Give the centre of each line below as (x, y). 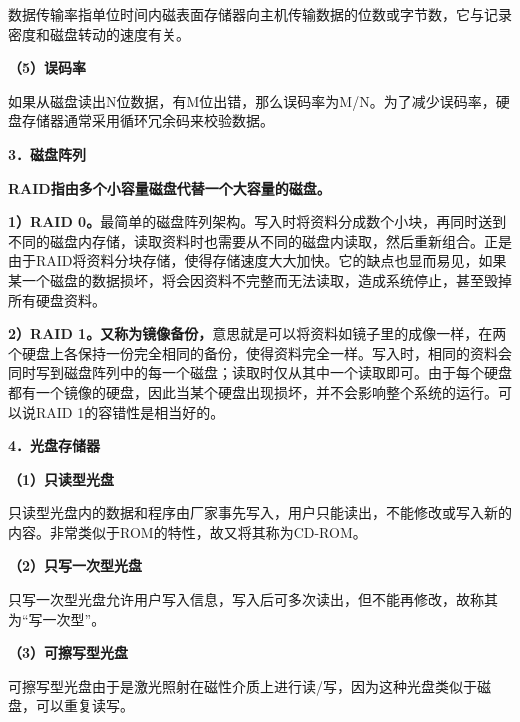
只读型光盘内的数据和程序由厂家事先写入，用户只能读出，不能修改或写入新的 (260, 512)
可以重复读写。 (84, 705)
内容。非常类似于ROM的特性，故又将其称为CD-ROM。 (187, 531)
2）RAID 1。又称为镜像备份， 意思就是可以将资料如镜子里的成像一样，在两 (257, 333)
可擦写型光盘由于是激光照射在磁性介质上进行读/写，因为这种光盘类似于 (242, 685)
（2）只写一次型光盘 (75, 565)
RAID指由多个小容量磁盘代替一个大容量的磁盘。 (169, 187)
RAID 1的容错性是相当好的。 (130, 411)
